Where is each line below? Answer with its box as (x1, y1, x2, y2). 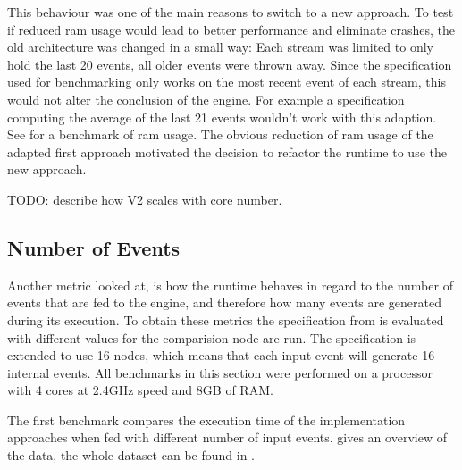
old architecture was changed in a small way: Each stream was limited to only (7, 38, 433, 56)
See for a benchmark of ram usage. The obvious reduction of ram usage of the (7, 125, 433, 144)
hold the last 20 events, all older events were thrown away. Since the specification (7, 55, 452, 73)
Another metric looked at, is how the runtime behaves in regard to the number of (7, 275, 453, 294)
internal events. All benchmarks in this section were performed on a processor (7, 363, 433, 382)
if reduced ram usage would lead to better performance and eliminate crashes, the (7, 20, 455, 38)
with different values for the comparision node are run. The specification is (7, 328, 416, 347)
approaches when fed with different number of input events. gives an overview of (7, 428, 447, 447)
